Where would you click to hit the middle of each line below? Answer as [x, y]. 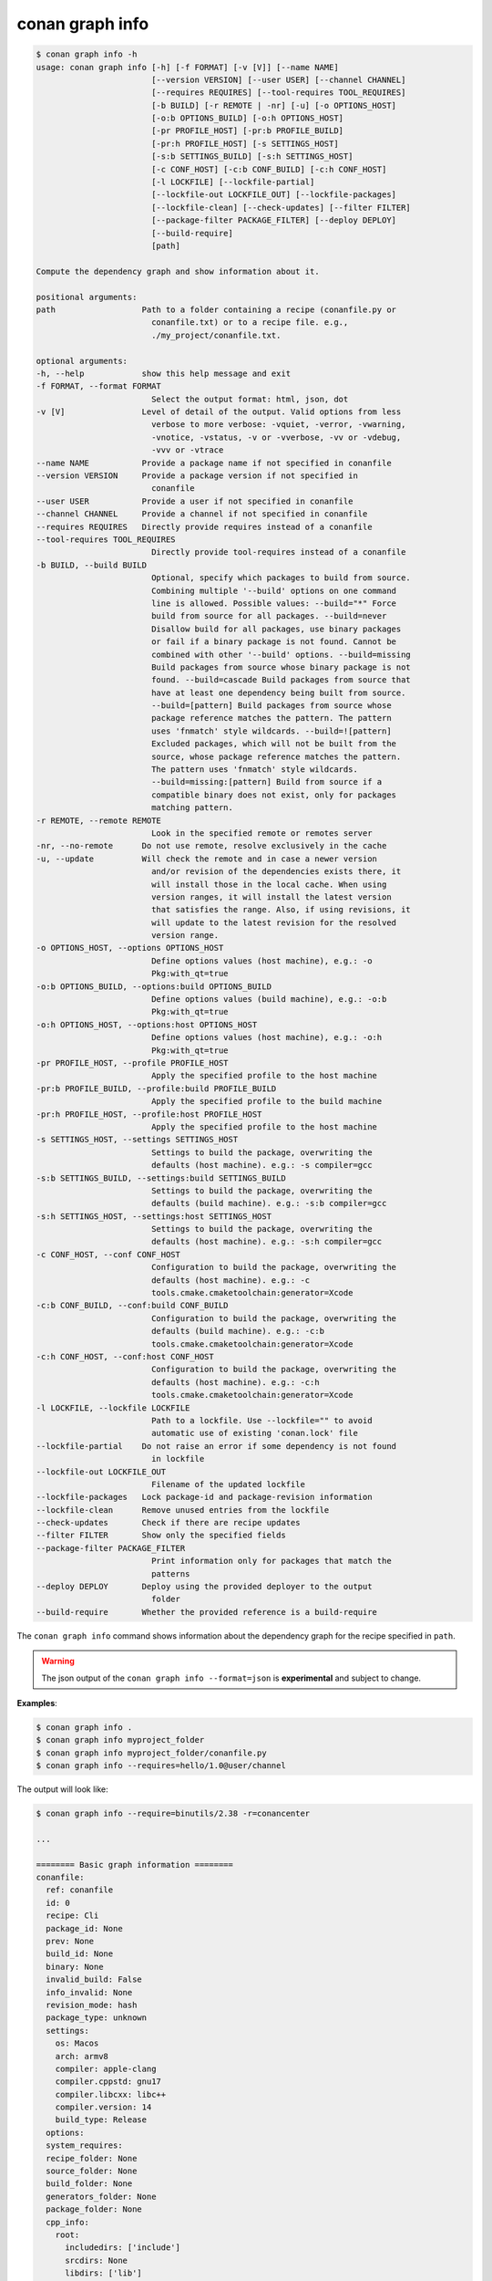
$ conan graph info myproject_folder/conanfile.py [152, 1753]
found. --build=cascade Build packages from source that [281, 680]
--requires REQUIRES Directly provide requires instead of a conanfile [204, 526]
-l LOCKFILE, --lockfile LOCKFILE [113, 1408]
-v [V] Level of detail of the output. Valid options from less [219, 412]
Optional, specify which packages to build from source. [281, 578]
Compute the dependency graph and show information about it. [178, 271]
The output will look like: [62, 1789]
